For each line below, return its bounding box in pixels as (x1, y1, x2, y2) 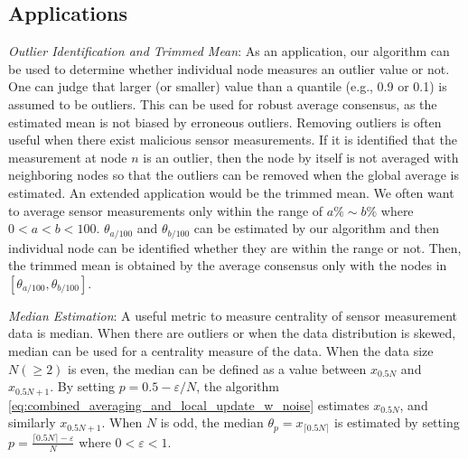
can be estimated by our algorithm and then (193, 219, 440, 238)
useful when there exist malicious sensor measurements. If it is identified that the (8, 130, 457, 149)
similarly (8, 413, 56, 432)
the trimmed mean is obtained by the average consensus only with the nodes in (8, 256, 447, 275)
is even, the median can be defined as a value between (68, 359, 367, 378)
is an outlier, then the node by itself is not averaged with (143, 147, 459, 166)
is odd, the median (160, 413, 264, 432)
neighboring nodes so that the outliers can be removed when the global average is (8, 165, 459, 184)
